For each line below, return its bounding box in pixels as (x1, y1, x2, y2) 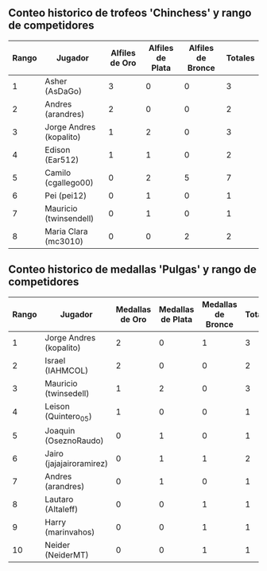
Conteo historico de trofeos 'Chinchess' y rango (8, 6, 252, 20)
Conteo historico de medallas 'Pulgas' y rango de (8, 262, 257, 277)
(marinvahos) (44, 526, 95, 538)
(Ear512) (44, 154, 79, 165)
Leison (44, 401, 70, 412)
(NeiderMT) (44, 549, 89, 560)
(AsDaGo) (44, 85, 82, 96)
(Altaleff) (44, 503, 78, 515)
